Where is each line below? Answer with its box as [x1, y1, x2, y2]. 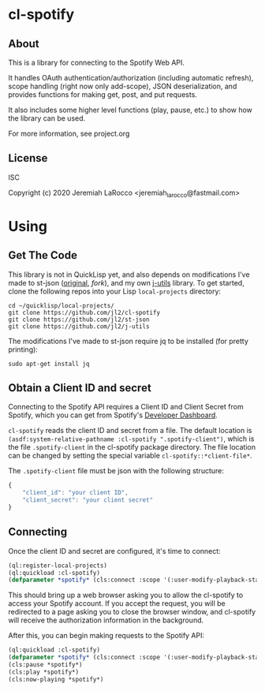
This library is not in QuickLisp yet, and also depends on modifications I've [8, 270, 250, 279]
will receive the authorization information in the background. [8, 615, 204, 625]
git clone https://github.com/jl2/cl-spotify [8, 308, 160, 316]
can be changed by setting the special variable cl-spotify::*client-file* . [8, 451, 252, 461]
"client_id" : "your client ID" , [22, 489, 129, 497]
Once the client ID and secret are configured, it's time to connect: [8, 546, 221, 555]
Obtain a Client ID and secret [8, 381, 151, 394]
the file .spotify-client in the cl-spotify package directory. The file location [8, 443, 256, 452]
